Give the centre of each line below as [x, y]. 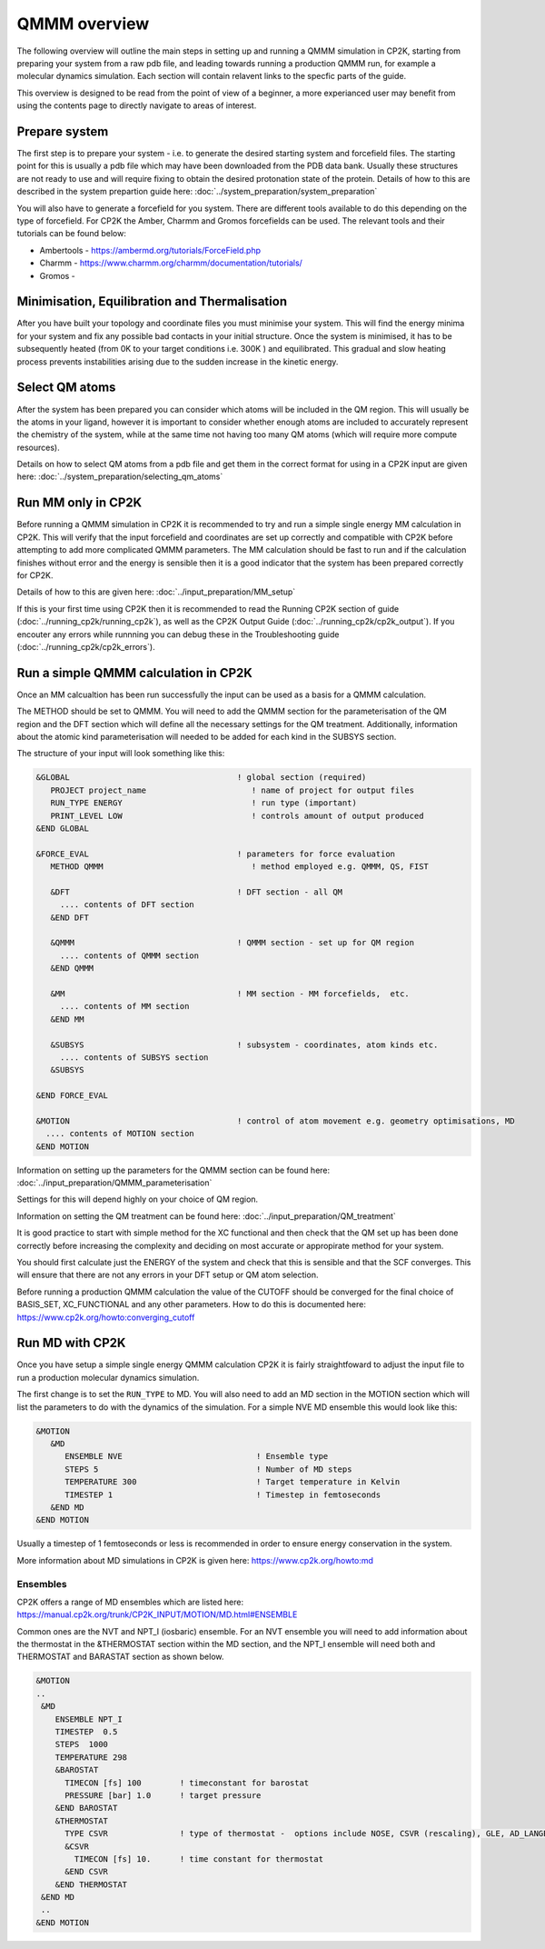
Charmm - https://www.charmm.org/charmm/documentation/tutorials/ [171, 263]
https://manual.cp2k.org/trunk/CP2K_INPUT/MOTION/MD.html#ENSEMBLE [157, 1614]
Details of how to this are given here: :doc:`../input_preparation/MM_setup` [156, 592]
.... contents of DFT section [127, 905]
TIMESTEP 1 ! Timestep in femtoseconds [223, 1494]
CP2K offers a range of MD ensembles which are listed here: [130, 1602]
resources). [38, 447]
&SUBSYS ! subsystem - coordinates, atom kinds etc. [244, 1044]
